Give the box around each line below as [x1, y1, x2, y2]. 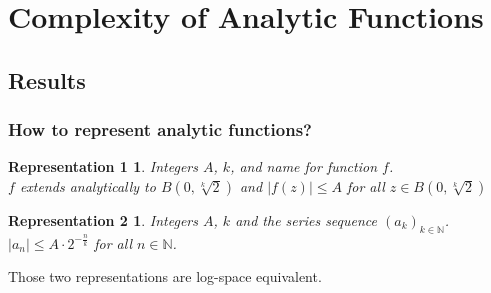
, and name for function [230, 156, 378, 177]
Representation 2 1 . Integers [8, 209, 199, 230]
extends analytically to [19, 175, 156, 196]
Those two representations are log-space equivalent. [8, 266, 322, 287]
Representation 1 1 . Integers [8, 156, 199, 177]
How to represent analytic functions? [8, 117, 312, 142]
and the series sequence [235, 209, 378, 230]
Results [8, 64, 86, 95]
